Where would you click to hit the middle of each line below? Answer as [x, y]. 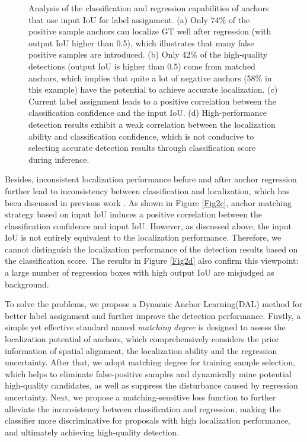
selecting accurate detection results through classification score [142, 148]
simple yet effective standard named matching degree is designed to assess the [145, 327]
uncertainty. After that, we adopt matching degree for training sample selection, [150, 362]
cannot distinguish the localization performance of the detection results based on [151, 249]
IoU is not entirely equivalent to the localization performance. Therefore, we [143, 237]
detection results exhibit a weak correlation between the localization [152, 124]
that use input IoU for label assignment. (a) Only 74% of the [139, 19]
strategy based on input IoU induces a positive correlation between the [134, 214]
